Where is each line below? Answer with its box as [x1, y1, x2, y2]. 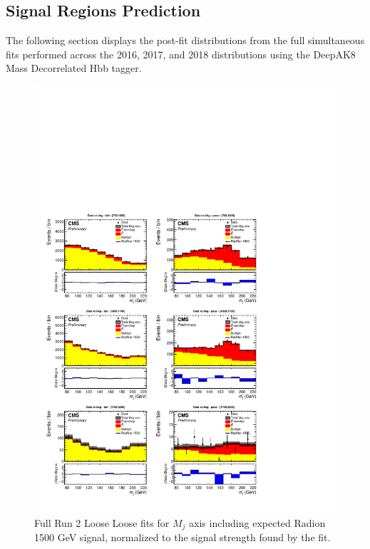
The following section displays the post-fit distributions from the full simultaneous [6, 33, 365, 48]
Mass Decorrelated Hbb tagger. [6, 61, 142, 75]
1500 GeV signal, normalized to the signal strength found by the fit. [34, 529, 331, 544]
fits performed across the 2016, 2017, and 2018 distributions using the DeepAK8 [6, 46, 356, 61]
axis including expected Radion [189, 515, 326, 530]
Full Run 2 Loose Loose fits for [34, 515, 170, 530]
